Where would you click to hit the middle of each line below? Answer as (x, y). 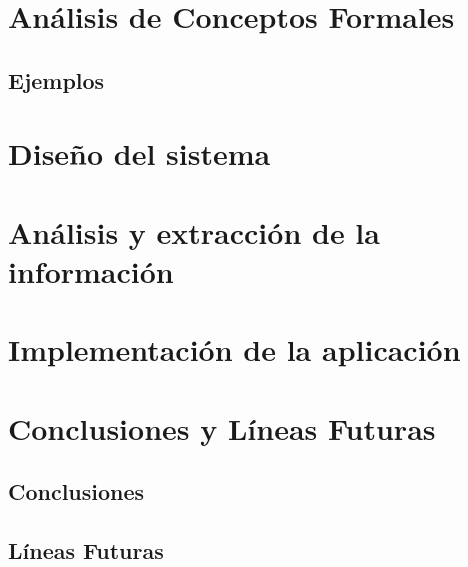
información (91, 270)
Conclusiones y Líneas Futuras (222, 427)
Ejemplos (56, 79)
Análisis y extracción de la (194, 231)
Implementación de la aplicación (234, 349)
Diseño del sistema (139, 153)
